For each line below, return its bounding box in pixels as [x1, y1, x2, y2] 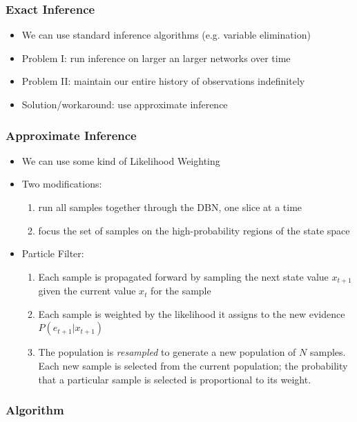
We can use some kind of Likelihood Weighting [21, 153, 220, 168]
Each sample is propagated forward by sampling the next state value [38, 269, 329, 283]
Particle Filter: [21, 246, 84, 261]
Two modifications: [21, 177, 102, 191]
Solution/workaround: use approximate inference [21, 97, 228, 111]
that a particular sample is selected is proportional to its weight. [38, 372, 311, 386]
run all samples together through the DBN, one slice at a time [38, 200, 302, 214]
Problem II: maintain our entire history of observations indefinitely [21, 74, 305, 88]
